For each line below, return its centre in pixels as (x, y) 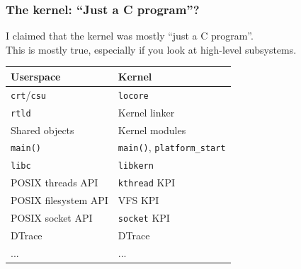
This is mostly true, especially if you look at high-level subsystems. (151, 49)
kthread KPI (147, 183)
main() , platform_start (172, 147)
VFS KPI (138, 200)
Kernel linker (146, 112)
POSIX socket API (52, 217)
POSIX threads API (55, 183)
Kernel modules (152, 130)
